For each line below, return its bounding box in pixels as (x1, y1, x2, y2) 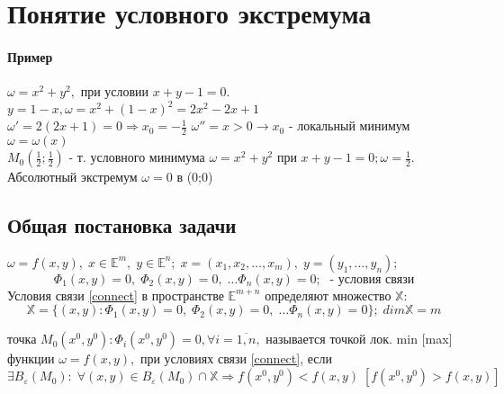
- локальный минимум (288, 116, 410, 135)
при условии (80, 82, 149, 101)
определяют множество (265, 285, 391, 304)
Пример (7, 47, 53, 66)
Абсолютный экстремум (7, 167, 138, 186)
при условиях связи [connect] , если (139, 349, 332, 368)
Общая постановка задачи (7, 211, 237, 239)
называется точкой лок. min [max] (265, 329, 453, 348)
